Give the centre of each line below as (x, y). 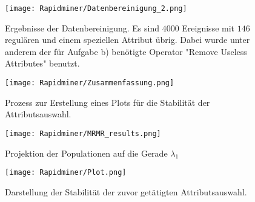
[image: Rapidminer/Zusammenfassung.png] (90, 83)
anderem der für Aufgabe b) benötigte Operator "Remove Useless (126, 51)
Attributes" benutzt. (42, 63)
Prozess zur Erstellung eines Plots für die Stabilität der (108, 102)
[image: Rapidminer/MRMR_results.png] (83, 133)
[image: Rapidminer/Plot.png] (66, 173)
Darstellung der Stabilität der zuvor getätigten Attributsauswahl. (126, 191)
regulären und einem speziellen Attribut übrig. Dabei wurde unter (127, 40)
